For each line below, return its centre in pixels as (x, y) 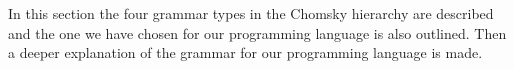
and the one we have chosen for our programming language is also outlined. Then (257, 32)
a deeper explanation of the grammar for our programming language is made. (245, 52)
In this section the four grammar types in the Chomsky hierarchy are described (251, 13)
